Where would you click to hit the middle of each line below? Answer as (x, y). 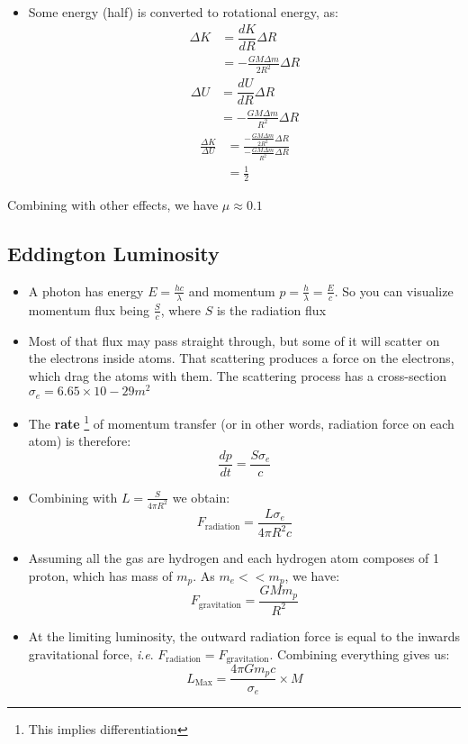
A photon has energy (86, 290)
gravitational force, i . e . (91, 653)
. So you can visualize (394, 290)
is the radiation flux (271, 309)
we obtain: (201, 497)
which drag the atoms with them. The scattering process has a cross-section (238, 375)
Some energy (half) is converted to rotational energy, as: (183, 12)
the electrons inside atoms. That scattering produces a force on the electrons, (241, 358)
